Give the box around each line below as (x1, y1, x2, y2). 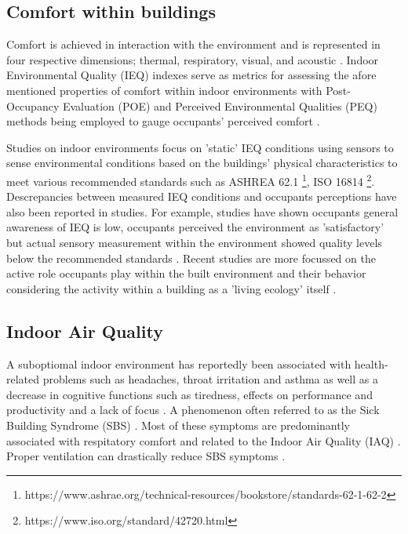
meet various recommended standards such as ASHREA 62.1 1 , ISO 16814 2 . (6, 170, 375, 189)
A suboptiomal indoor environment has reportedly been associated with (6, 355, 352, 372)
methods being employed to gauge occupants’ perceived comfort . (6, 113, 320, 129)
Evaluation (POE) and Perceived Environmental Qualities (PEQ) (62, 97, 377, 114)
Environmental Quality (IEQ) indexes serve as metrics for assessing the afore (6, 67, 377, 83)
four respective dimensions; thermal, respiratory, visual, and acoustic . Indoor (6, 51, 379, 67)
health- (354, 355, 388, 372)
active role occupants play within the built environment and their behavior (6, 265, 366, 282)
